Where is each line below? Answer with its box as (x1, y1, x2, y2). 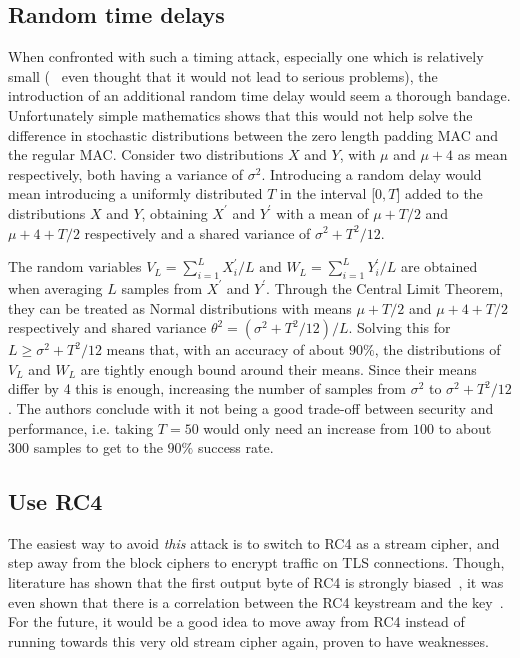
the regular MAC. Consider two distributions (8, 144, 284, 165)
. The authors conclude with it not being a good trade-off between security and (8, 397, 494, 418)
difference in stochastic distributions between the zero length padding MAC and (8, 124, 499, 145)
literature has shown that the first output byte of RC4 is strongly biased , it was (8, 572, 504, 593)
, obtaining (141, 202, 208, 223)
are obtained (400, 256, 478, 277)
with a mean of (276, 202, 369, 223)
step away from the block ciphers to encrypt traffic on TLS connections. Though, (8, 552, 505, 573)
